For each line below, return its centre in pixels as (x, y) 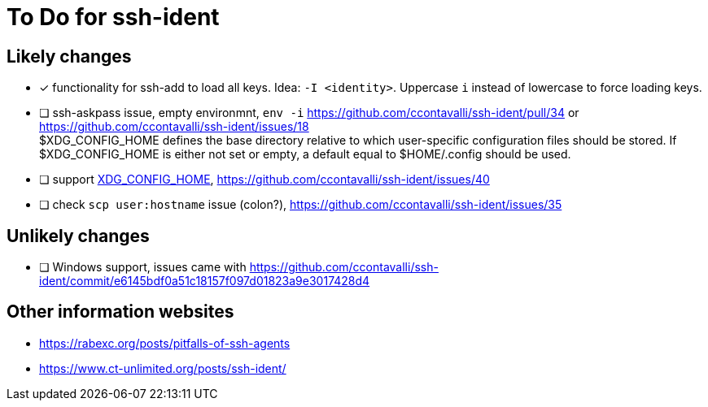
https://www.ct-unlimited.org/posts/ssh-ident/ (163, 368)
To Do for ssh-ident (113, 17)
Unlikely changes (78, 236)
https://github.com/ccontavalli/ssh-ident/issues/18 (174, 127)
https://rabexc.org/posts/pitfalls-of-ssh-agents (165, 343)
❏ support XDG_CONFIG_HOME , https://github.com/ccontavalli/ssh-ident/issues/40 (264, 180)
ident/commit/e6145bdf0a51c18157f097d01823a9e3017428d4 (205, 281)
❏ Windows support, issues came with (143, 267)
